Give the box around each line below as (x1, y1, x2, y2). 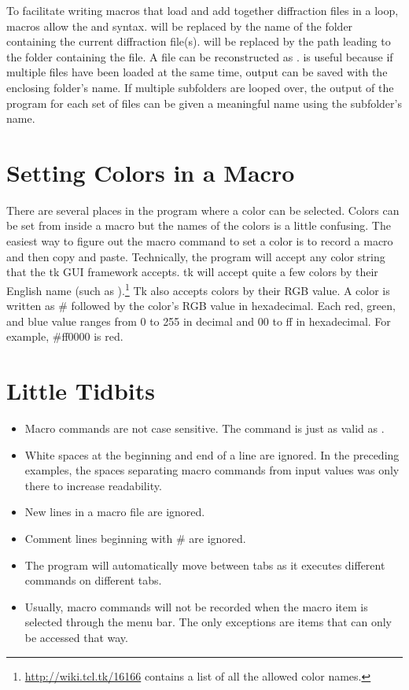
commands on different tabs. (24, 572, 162, 589)
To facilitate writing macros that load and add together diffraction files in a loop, (6, 2, 399, 18)
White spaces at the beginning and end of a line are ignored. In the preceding (24, 446, 400, 463)
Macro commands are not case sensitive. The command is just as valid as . (24, 420, 385, 436)
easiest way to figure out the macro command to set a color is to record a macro (6, 233, 393, 249)
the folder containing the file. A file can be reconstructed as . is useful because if (6, 48, 393, 65)
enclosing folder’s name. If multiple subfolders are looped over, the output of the (6, 79, 394, 95)
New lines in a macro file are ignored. (24, 504, 205, 520)
